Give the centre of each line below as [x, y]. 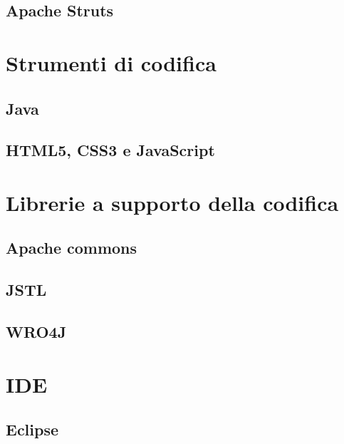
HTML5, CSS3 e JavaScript [110, 150]
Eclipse [32, 429]
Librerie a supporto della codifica [172, 202]
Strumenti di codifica [111, 62]
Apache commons [72, 248]
